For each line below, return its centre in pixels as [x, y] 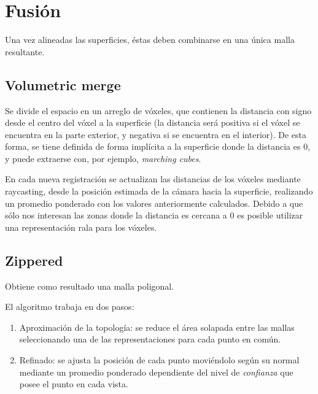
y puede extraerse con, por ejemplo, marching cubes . [103, 158]
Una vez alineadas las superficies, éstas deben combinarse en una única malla [150, 40]
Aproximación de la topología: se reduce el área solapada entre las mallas [157, 327]
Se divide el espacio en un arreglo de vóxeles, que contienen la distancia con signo [158, 110]
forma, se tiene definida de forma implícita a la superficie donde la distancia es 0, [158, 146]
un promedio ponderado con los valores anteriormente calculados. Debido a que [154, 203]
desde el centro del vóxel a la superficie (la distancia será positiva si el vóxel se [153, 122]
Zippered [34, 260]
